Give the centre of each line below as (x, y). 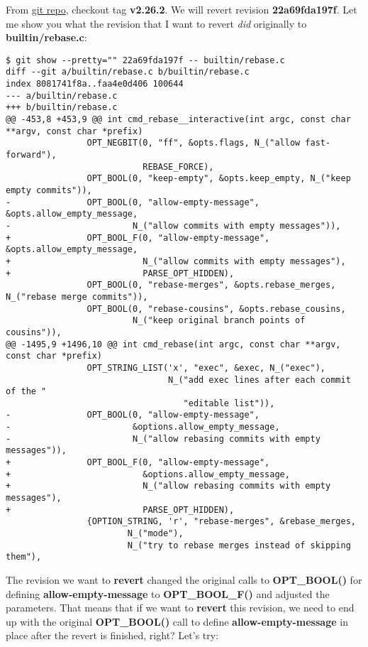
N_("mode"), (155, 534)
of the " (26, 392)
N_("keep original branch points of (219, 321)
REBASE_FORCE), (178, 167)
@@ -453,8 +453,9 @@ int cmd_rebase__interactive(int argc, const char (178, 120)
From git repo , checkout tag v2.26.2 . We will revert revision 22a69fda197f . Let (182, 9)
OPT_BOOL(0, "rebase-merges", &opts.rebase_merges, (211, 285)
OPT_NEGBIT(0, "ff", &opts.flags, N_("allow (194, 143)
